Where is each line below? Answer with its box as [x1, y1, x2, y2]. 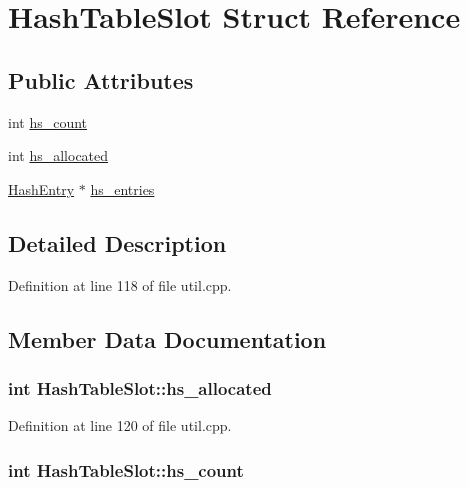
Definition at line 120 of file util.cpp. [8, 415, 232, 436]
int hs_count [8, 111, 88, 132]
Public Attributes [8, 64, 194, 95]
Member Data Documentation [8, 323, 327, 354]
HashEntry [8, 178, 75, 199]
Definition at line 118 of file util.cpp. [8, 274, 232, 295]
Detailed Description [8, 227, 227, 258]
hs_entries [90, 178, 155, 199]
